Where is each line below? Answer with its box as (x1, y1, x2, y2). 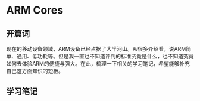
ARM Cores (6, 4, 64, 17)
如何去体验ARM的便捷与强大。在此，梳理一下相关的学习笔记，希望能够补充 (6, 60, 190, 67)
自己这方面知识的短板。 (6, 67, 64, 74)
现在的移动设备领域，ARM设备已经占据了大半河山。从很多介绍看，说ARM (6, 45, 186, 52)
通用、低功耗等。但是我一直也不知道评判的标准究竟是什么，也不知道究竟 (16, 53, 194, 60)
